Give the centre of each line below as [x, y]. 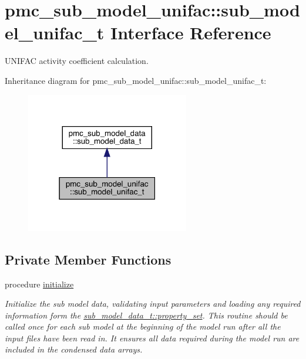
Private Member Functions [88, 259]
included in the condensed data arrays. [74, 349]
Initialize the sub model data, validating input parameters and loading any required [153, 304]
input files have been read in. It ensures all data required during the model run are [152, 338]
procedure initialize [39, 284]
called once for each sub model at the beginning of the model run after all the [143, 326]
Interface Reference [191, 33]
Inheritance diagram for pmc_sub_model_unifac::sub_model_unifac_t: [136, 80]
